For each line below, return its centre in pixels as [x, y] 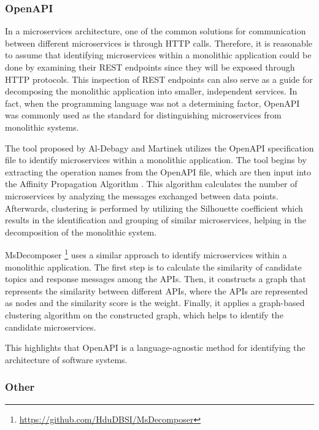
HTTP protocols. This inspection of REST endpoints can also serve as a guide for [159, 79]
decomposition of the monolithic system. [81, 232]
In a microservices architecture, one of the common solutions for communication [156, 31]
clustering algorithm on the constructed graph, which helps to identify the [144, 314]
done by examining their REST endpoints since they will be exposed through [150, 67]
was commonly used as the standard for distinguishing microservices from [143, 115]
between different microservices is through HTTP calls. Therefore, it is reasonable [159, 43]
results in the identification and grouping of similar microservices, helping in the [156, 220]
